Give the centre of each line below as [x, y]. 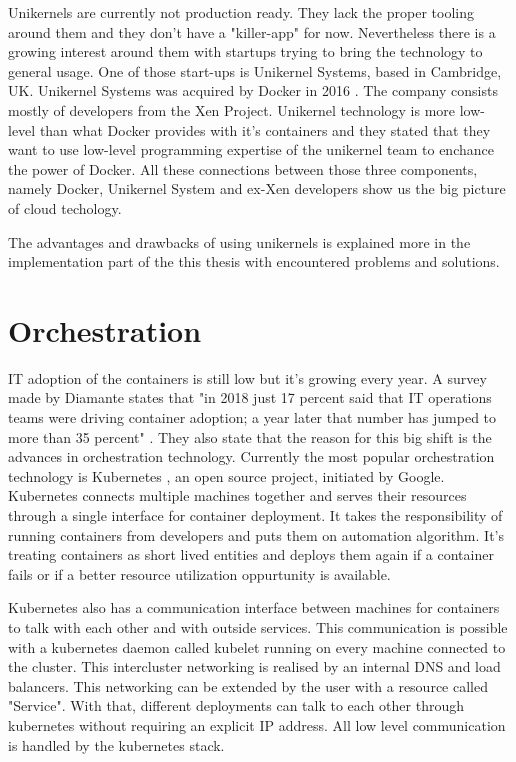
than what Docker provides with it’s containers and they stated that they [265, 129]
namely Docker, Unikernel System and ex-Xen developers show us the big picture [257, 188]
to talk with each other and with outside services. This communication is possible [258, 626]
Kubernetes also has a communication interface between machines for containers [254, 607]
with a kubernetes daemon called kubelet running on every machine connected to [257, 646]
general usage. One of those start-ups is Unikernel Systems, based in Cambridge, [255, 70]
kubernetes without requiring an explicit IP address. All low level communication [257, 724]
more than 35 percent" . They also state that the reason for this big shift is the [250, 436]
